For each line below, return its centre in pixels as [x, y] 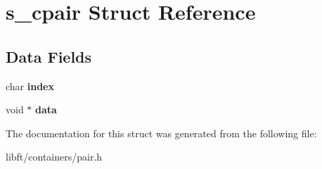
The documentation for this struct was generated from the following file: [161, 133]
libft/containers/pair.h [54, 157]
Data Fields [49, 56]
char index [30, 86]
